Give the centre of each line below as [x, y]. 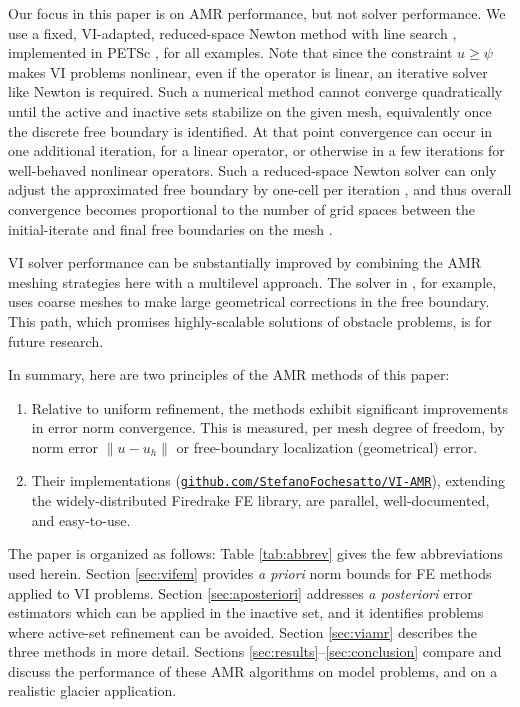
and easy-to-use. [81, 519]
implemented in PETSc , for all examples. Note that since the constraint [230, 52]
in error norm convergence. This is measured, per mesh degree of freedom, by [268, 427]
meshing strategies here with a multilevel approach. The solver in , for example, [252, 281]
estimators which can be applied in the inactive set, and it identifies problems [246, 612]
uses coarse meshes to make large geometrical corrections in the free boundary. [249, 301]
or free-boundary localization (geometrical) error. [327, 446]
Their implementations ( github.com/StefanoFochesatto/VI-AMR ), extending [268, 480]
